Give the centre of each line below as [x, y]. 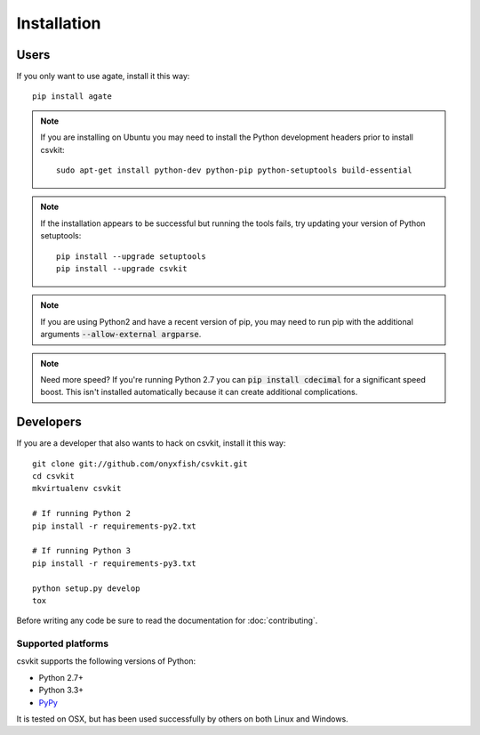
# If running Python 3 [82, 551]
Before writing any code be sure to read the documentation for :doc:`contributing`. [167, 621]
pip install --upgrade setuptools [131, 256]
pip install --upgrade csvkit [122, 268]
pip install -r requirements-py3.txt [115, 563]
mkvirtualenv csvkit [77, 489]
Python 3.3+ [61, 691]
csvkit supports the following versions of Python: [106, 661]
